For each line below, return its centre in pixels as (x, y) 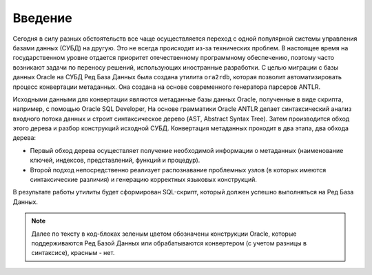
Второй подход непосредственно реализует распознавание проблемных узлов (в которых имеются (178, 170)
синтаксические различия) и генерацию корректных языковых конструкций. (144, 180)
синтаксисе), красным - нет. (73, 253)
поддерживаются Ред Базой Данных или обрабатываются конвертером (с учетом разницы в (169, 243)
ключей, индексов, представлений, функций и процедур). (115, 160)
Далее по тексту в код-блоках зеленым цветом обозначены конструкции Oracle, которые (164, 234)
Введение (42, 18)
